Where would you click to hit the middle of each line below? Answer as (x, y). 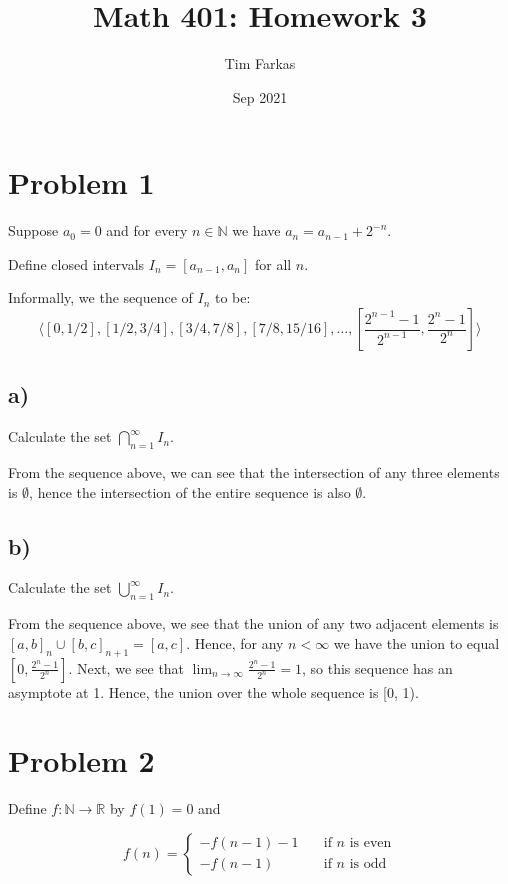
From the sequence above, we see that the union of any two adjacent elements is (253, 623)
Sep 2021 (260, 96)
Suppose (33, 230)
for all (273, 263)
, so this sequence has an (377, 667)
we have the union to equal (416, 642)
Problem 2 (81, 760)
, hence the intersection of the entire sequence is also (190, 491)
